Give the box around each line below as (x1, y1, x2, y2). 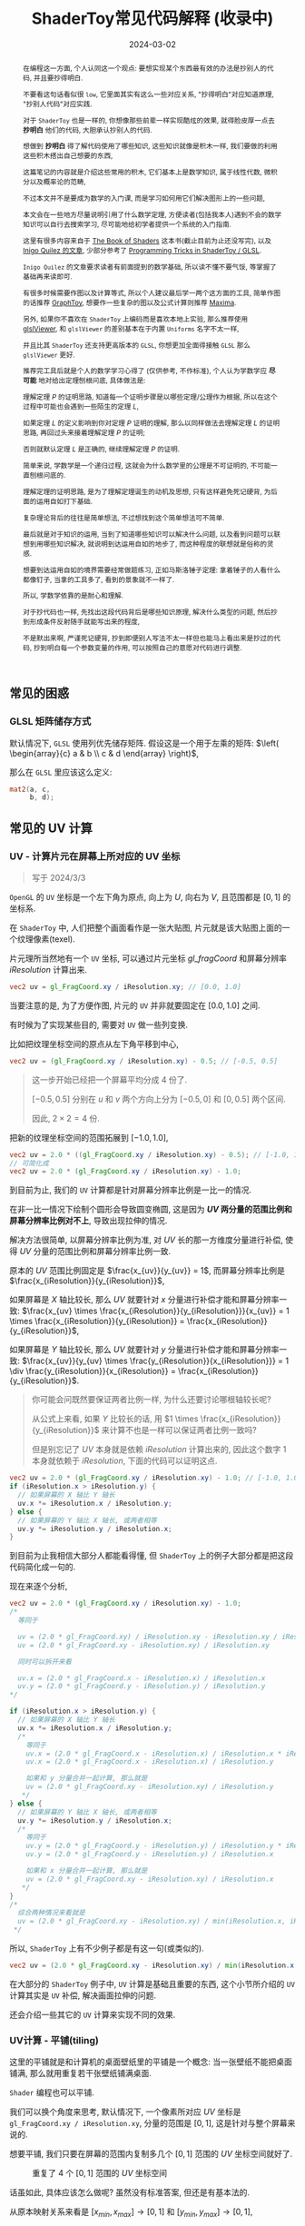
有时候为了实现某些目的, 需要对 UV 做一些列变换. (9, 1019, 189, 1030)
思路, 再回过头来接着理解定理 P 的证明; (22, 428, 145, 438)
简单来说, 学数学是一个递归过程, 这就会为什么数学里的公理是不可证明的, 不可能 (22, 460, 271, 470)
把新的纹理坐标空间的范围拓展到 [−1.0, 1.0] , (9, 1132, 169, 1143)
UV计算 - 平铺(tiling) (9, 2033, 100, 2046)
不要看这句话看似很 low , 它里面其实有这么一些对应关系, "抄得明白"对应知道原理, (22, 89, 274, 99)
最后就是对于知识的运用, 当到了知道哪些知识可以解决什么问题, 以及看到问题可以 (22, 529, 274, 539)
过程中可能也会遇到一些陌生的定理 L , (22, 401, 139, 411)
